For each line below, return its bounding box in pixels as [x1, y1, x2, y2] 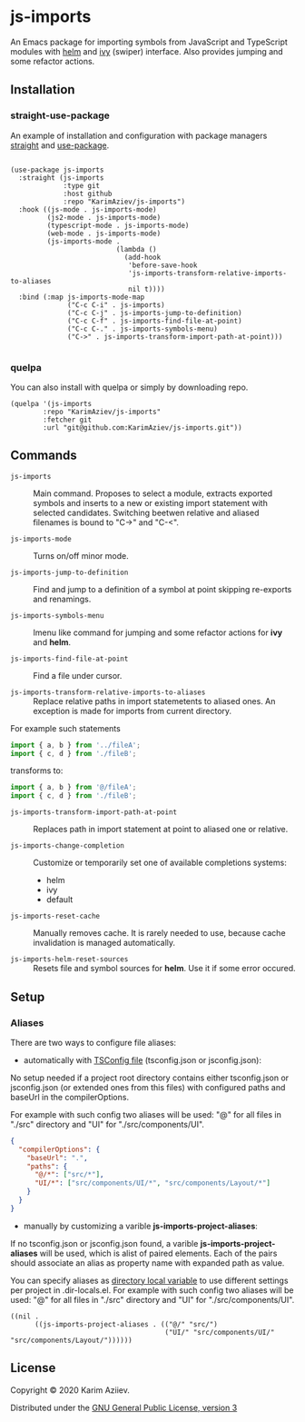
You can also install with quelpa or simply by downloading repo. [10, 382, 249, 393]
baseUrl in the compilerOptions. [10, 1091, 130, 1102]
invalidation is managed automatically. [33, 938, 176, 949]
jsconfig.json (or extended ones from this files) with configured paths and [10, 1081, 286, 1092]
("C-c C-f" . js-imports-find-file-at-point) [67, 316, 243, 325]
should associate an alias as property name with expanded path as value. [10, 1257, 285, 1268]
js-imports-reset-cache [10, 911, 101, 921]
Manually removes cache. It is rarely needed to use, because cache [33, 928, 286, 939]
